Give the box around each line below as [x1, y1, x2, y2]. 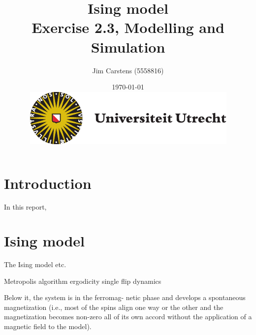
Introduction [4, 173, 92, 193]
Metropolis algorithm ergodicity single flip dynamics [4, 275, 161, 286]
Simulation [91, 36, 165, 57]
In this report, [4, 202, 47, 212]
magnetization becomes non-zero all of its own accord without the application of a [4, 311, 252, 322]
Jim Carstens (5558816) [92, 65, 164, 75]
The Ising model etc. [4, 259, 66, 269]
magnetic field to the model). [4, 321, 92, 331]
